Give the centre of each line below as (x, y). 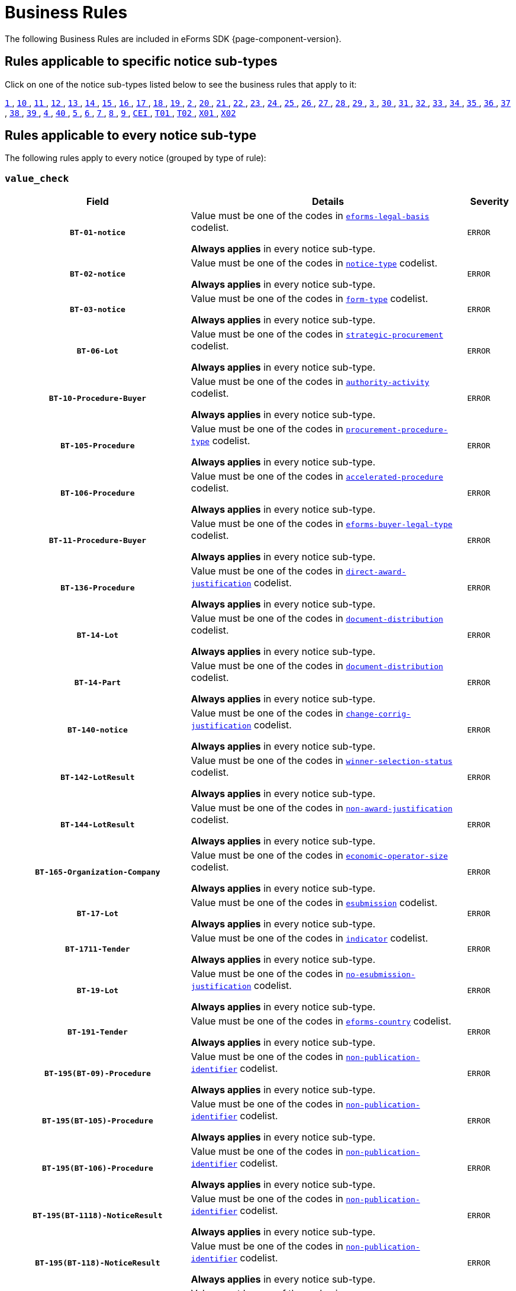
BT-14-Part (98, 682)
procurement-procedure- (397, 430)
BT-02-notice (97, 274)
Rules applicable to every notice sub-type (131, 136)
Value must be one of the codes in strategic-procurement (317, 334)
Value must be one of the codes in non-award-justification (322, 808)
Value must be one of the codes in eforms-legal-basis (310, 216)
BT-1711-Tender (98, 949)
